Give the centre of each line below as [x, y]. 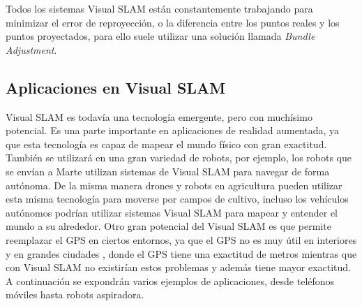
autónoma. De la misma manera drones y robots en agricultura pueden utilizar [174, 185]
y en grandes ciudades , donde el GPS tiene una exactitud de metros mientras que [181, 253]
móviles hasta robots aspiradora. [75, 294]
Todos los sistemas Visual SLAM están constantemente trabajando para [159, 8]
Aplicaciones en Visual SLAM [116, 87]
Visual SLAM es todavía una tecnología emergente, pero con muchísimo [159, 116]
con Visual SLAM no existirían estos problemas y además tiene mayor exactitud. [179, 267]
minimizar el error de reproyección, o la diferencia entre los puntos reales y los [173, 22]
